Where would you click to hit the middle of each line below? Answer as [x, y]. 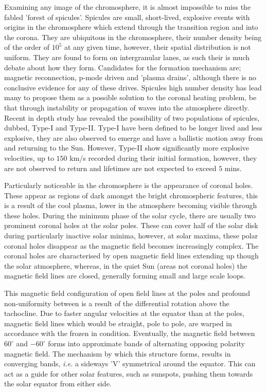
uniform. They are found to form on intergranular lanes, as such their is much [127, 57]
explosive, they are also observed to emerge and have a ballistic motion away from [133, 137]
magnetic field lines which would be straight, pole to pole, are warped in [118, 323]
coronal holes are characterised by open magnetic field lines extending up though [131, 256]
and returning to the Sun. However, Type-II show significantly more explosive [127, 148]
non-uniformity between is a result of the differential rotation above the [117, 303]
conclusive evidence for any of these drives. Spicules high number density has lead [133, 87]
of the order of [27, 47]
